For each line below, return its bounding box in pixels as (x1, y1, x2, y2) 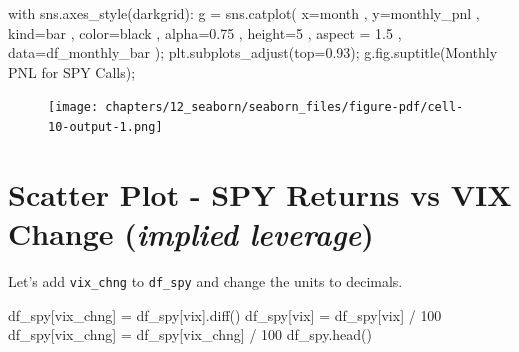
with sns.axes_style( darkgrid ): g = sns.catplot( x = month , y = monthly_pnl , (8, 3, 480, 23)
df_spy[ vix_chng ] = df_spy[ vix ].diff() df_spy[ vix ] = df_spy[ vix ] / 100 (8, 304, 442, 325)
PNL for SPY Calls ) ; (8, 61, 136, 82)
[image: (48, 100, 99, 115)
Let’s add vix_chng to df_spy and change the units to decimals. (8, 271, 403, 291)
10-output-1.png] (48, 120, 163, 135)
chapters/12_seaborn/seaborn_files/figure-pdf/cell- (105, 100, 464, 115)
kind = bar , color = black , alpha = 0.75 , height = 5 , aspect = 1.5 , (8, 22, 402, 43)
